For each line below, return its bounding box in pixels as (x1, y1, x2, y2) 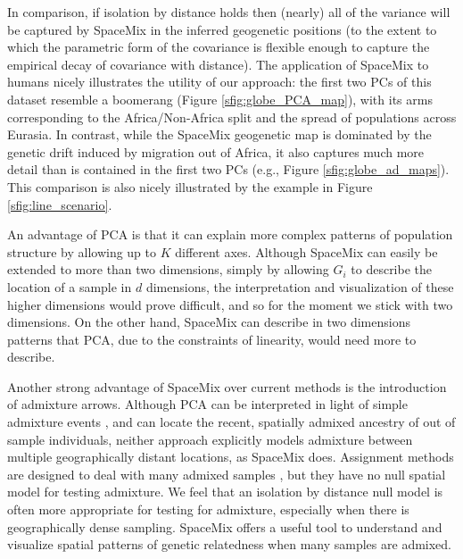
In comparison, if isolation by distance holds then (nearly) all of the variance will (7, 3, 451, 21)
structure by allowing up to (7, 242, 157, 261)
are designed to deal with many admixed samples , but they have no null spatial (7, 464, 446, 483)
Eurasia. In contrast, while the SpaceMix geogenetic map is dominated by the (7, 125, 432, 144)
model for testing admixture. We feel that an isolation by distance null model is (7, 482, 443, 501)
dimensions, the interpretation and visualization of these (145, 277, 454, 296)
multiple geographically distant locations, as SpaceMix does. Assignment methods (7, 447, 454, 466)
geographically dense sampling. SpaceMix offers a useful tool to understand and (7, 517, 442, 536)
